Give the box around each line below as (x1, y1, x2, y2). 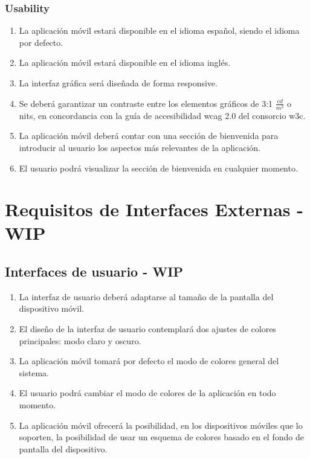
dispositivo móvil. (19, 302, 84, 315)
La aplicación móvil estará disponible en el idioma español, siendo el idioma (19, 24, 300, 37)
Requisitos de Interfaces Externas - (5, 197, 303, 222)
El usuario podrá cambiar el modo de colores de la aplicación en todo (19, 387, 276, 399)
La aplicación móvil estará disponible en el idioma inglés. (19, 56, 231, 69)
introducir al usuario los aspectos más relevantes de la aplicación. (19, 141, 261, 153)
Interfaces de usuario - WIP (5, 262, 183, 281)
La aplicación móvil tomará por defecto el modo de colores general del (19, 355, 279, 367)
